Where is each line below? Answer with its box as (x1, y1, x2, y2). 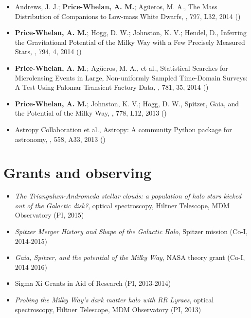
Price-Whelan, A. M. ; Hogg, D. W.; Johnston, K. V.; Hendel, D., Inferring (15, 27, 247, 38)
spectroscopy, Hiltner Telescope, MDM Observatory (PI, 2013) (15, 304, 201, 314)
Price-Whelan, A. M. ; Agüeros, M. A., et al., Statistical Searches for (15, 62, 228, 73)
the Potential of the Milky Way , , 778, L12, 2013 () (15, 108, 167, 118)
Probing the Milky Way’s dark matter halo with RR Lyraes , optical (15, 295, 214, 304)
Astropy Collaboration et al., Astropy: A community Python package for (15, 124, 232, 134)
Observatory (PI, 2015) (15, 210, 84, 220)
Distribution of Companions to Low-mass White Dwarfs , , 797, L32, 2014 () (15, 11, 241, 21)
